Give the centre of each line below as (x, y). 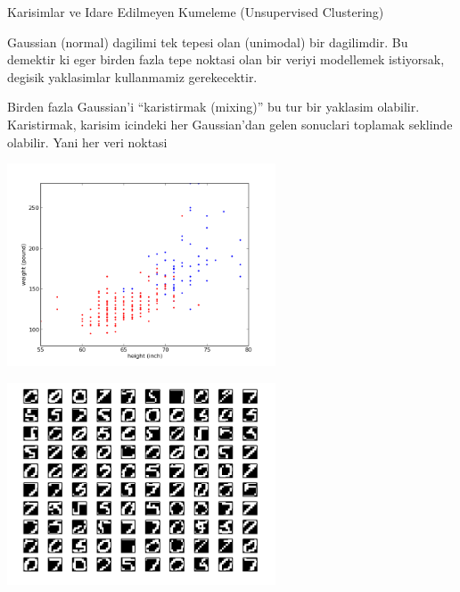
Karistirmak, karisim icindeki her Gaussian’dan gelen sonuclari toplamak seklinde (230, 124)
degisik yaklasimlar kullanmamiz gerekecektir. (132, 76)
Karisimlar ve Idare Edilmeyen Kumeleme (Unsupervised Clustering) (196, 12)
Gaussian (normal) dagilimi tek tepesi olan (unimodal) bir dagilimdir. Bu (208, 42)
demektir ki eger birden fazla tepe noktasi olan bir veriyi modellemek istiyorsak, (226, 59)
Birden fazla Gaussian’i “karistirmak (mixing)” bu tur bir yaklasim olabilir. (214, 107)
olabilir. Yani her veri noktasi (87, 142)
